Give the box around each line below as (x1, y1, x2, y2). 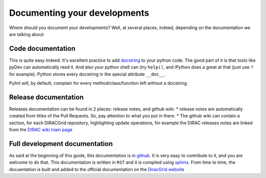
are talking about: (9, 31, 45, 37)
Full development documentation (9, 140, 113, 148)
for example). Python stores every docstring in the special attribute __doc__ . (9, 71, 166, 77)
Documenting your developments (9, 7, 150, 18)
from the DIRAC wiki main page (9, 127, 72, 133)
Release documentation (9, 93, 84, 101)
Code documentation (9, 44, 76, 53)
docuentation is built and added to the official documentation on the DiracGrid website (9, 166, 185, 172)
